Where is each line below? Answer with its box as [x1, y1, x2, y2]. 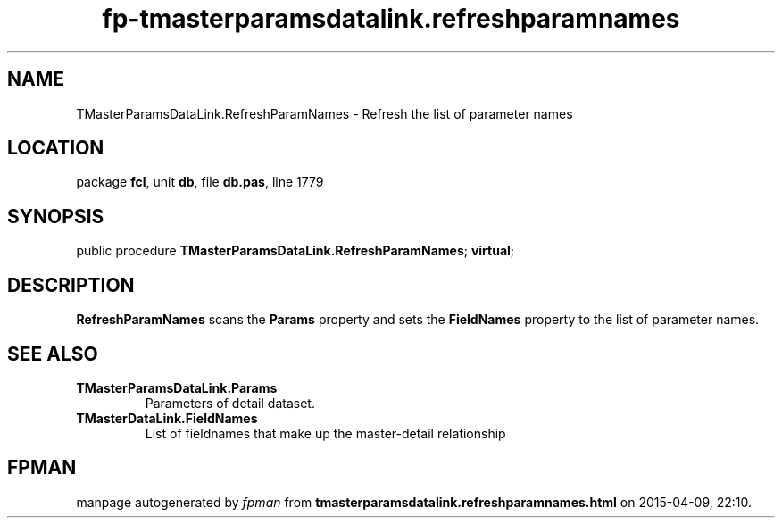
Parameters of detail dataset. [145, 395, 315, 411]
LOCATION [7, 137, 104, 160]
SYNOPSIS [7, 204, 104, 228]
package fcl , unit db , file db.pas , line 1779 [76, 174, 324, 190]
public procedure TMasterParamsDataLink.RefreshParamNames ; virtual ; [76, 243, 515, 259]
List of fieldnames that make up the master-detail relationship [145, 425, 506, 441]
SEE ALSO [7, 342, 98, 365]
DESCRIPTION [7, 273, 135, 296]
